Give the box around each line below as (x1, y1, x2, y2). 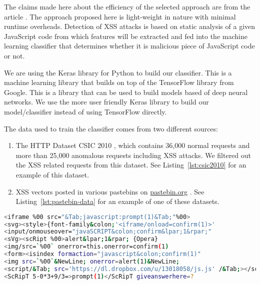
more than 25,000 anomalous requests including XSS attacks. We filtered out (15, 149, 251, 160)
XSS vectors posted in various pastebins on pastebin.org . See (15, 186, 204, 196)
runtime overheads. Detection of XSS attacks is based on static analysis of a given (4, 21, 255, 31)
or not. (4, 50, 25, 60)
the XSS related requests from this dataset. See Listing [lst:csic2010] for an (15, 159, 246, 170)
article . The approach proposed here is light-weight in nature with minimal (4, 11, 236, 21)
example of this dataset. (15, 169, 89, 179)
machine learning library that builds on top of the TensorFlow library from (4, 77, 234, 87)
